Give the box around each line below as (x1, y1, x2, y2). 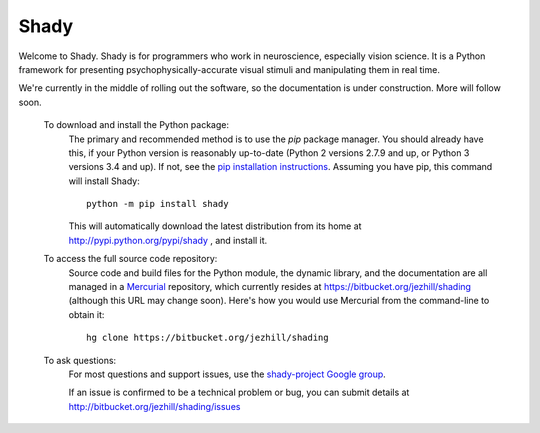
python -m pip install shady (86, 198, 229, 210)
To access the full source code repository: (43, 253, 218, 265)
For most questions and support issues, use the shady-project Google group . (68, 368, 387, 380)
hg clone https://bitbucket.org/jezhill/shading (86, 332, 329, 344)
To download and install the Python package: (43, 119, 230, 131)
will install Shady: (68, 175, 140, 187)
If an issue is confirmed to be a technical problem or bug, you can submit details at (68, 386, 410, 399)
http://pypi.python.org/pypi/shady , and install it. (68, 234, 268, 246)
